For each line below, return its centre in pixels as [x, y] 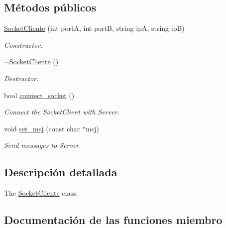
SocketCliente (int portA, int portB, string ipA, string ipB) [94, 28]
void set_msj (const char [42, 128]
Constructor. [23, 45]
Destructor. [21, 78]
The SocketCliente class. [41, 193]
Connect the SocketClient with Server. [62, 112]
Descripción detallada [61, 172]
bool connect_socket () [39, 95]
